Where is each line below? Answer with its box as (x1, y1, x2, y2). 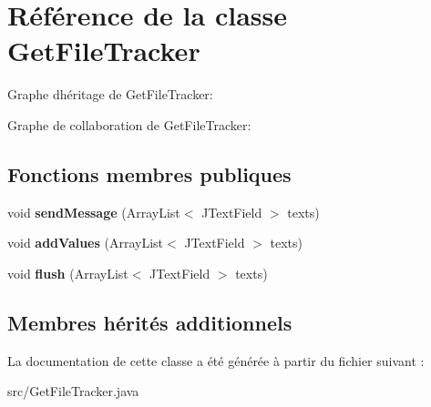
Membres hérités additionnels (7, 308, 292, 336)
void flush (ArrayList (7, 263, 128, 282)
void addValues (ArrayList (7, 233, 164, 252)
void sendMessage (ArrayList (7, 202, 180, 221)
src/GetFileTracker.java (7, 382, 139, 401)
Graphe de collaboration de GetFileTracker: (7, 115, 251, 134)
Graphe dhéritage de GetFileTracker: (7, 85, 213, 104)
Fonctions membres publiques (7, 159, 292, 188)
